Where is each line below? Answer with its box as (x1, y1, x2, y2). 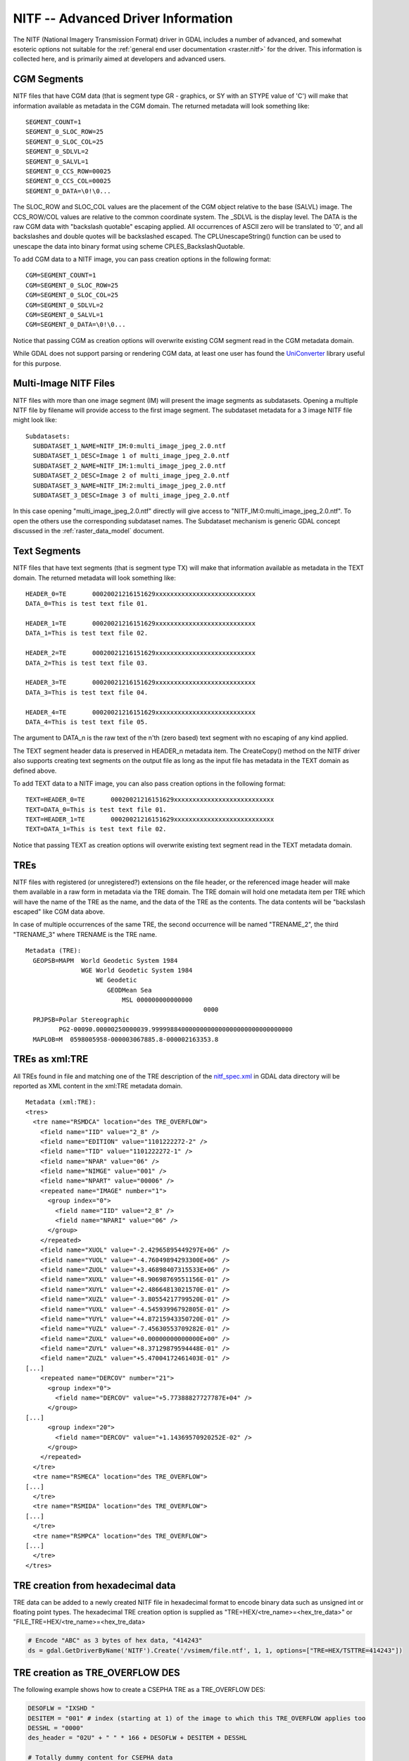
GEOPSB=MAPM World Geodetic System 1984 (32, 957, 178, 964)
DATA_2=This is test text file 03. (25, 659, 149, 667)
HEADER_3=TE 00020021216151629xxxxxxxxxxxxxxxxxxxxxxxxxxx (25, 678, 256, 687)
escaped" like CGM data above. (13, 907, 106, 916)
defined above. (13, 766, 57, 775)
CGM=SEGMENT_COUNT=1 (25, 271, 96, 280)
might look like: (13, 416, 58, 424)
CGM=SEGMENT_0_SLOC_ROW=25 (25, 281, 119, 289)
